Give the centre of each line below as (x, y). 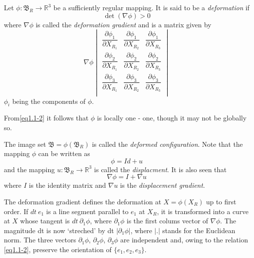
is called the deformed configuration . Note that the (167, 144)
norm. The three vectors (40, 240)
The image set (25, 144)
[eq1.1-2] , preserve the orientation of (58, 249)
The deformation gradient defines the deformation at (83, 201)
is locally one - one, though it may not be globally (172, 118)
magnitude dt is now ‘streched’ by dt (59, 230)
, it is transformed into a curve (203, 211)
